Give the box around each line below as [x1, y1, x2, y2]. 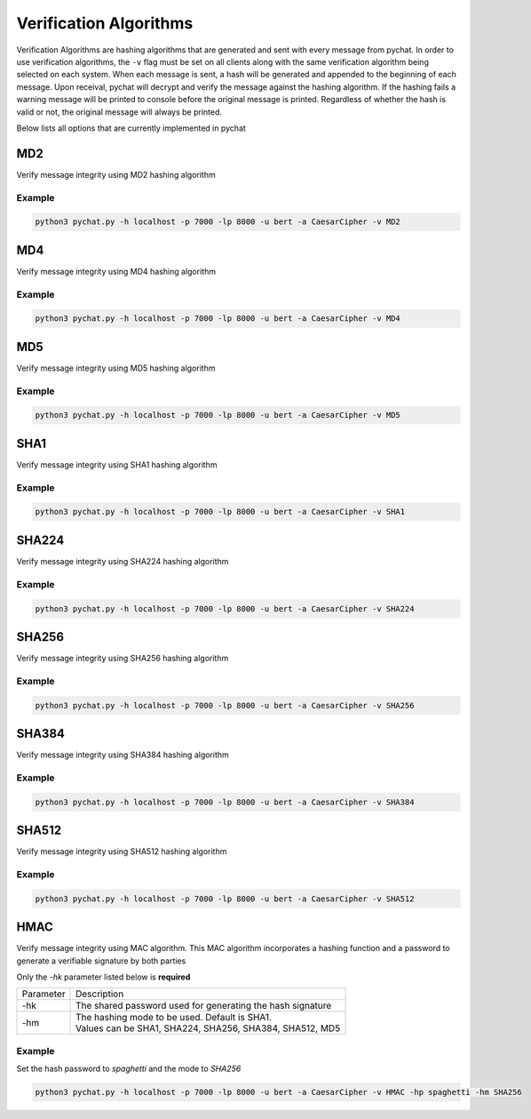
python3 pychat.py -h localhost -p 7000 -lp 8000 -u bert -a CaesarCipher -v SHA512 [35, 893, 415, 904]
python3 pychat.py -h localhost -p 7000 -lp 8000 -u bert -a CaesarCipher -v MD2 [35, 217, 401, 227]
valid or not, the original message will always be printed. [16, 107, 222, 117]
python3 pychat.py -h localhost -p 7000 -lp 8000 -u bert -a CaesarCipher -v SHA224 [35, 603, 415, 613]
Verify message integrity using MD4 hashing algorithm [16, 266, 217, 276]
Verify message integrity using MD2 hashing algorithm [16, 169, 217, 180]
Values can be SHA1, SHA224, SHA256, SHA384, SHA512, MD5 [75, 1022, 341, 1035]
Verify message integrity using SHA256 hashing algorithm [16, 653, 229, 664]
